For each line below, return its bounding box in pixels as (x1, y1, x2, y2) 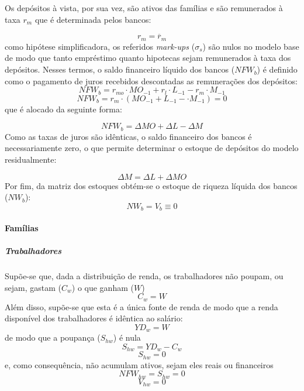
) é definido (257, 63, 298, 76)
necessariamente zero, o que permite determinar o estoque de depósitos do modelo (5, 142, 299, 154)
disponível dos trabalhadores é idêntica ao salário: (5, 312, 183, 324)
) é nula (113, 331, 141, 344)
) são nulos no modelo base (202, 40, 299, 52)
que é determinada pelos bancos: (34, 13, 151, 25)
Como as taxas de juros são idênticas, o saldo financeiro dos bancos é (5, 130, 252, 142)
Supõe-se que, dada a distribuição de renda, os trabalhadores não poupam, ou (5, 269, 284, 282)
